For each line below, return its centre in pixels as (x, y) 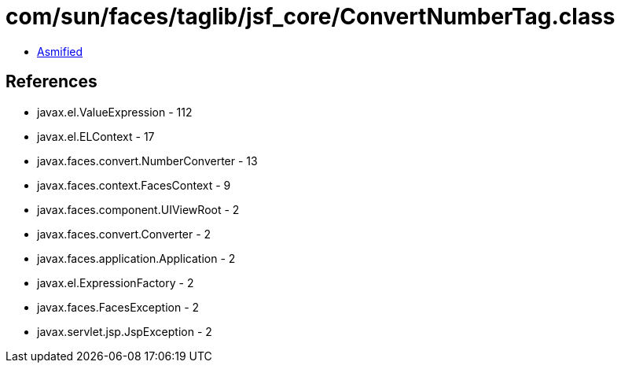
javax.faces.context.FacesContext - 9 (134, 185)
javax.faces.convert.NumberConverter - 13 (147, 161)
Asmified (60, 51)
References (51, 82)
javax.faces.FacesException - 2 (118, 307)
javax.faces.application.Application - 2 (136, 258)
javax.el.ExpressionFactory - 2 (116, 282)
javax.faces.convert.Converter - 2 (124, 234)
